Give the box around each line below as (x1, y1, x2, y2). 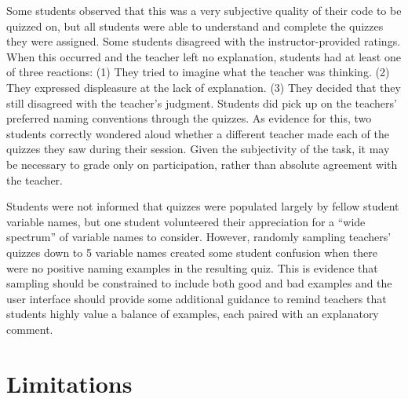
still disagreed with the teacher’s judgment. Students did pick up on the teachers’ (6, 94, 397, 111)
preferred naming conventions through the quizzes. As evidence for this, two (6, 110, 372, 126)
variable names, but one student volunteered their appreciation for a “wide (6, 213, 366, 229)
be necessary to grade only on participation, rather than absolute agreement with (6, 156, 398, 172)
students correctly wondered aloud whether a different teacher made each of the (6, 125, 390, 141)
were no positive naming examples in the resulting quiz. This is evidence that (6, 259, 378, 276)
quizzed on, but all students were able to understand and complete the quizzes (6, 17, 384, 34)
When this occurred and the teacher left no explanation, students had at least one (6, 48, 401, 64)
